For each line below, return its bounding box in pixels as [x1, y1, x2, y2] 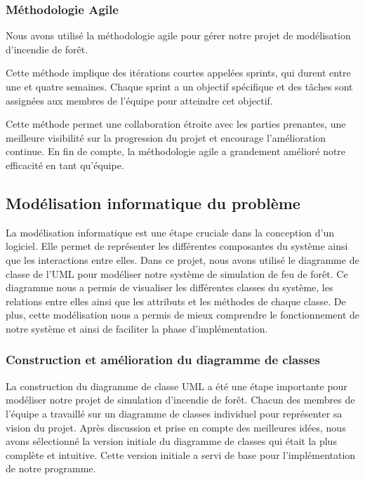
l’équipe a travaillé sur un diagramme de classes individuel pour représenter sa [6, 406, 343, 420]
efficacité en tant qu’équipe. [6, 157, 124, 172]
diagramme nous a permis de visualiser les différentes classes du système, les [6, 280, 333, 295]
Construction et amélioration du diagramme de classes [6, 351, 320, 368]
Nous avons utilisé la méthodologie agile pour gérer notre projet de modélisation [6, 28, 351, 43]
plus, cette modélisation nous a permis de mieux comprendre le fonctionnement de [6, 307, 360, 322]
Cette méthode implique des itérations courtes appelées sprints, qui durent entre [6, 65, 351, 80]
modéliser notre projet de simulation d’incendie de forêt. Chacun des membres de [6, 392, 355, 407]
